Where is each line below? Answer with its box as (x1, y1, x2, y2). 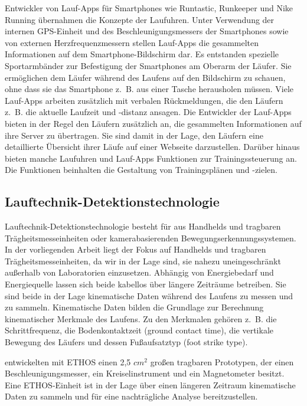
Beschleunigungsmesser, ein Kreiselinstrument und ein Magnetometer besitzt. (5, 367, 285, 379)
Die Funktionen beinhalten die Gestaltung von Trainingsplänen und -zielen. (5, 163, 277, 176)
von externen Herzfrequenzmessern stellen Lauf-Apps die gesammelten (5, 36, 259, 48)
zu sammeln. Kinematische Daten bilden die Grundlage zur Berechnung (5, 301, 264, 313)
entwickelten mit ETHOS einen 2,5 (5, 355, 131, 368)
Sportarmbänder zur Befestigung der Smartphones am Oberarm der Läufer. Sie (5, 59, 292, 71)
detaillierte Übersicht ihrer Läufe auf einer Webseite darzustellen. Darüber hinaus (5, 140, 300, 153)
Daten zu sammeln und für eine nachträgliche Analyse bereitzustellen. (5, 390, 258, 402)
